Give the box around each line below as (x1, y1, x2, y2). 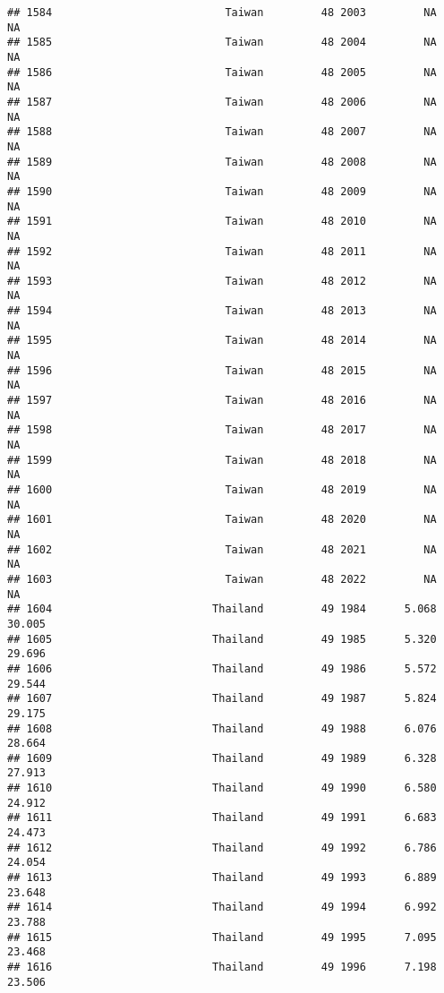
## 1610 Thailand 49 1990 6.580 (7, 782, 437, 795)
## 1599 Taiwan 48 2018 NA (7, 453, 437, 467)
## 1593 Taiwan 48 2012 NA (7, 274, 437, 287)
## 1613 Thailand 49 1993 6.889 (7, 871, 437, 885)
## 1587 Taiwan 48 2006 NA (7, 95, 437, 108)
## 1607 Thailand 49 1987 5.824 (7, 692, 437, 706)
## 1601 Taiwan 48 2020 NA (7, 513, 437, 526)
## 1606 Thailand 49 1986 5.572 (7, 662, 437, 675)
